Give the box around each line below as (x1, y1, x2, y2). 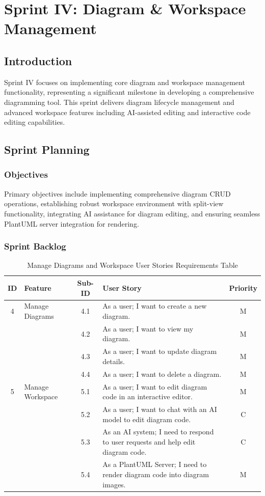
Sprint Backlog (4, 240, 66, 253)
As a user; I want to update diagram (102, 346, 217, 356)
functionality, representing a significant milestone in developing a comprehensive (4, 87, 254, 97)
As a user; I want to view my (102, 323, 194, 334)
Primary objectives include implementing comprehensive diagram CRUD (4, 188, 231, 199)
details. (102, 355, 125, 366)
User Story (102, 282, 142, 293)
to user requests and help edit (102, 436, 196, 447)
